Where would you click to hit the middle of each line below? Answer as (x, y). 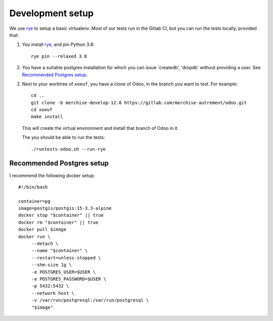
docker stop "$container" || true (61, 215)
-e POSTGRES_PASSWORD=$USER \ (69, 279)
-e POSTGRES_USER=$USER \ (64, 272)
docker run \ (34, 237)
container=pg (34, 201)
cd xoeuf (42, 110)
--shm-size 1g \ (52, 265)
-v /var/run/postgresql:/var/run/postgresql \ (90, 300)
